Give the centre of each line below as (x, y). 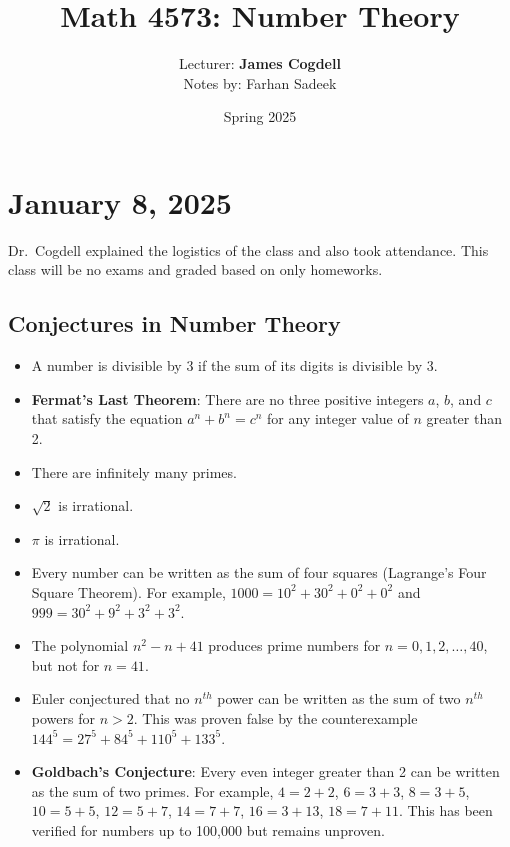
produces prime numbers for (294, 645)
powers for (63, 717)
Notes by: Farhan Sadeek (260, 82)
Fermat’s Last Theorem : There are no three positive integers (227, 398)
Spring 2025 (260, 116)
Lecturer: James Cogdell (260, 63)
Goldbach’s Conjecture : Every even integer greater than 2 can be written (265, 771)
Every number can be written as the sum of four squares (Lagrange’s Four (259, 572)
